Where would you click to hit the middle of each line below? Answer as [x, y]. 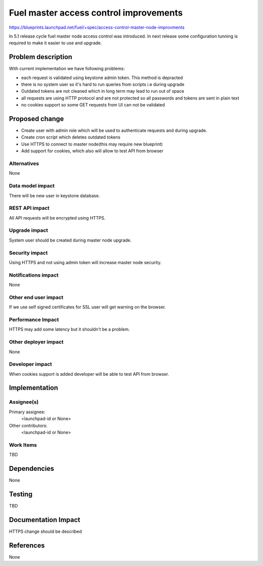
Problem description [41, 57]
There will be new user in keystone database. [54, 196]
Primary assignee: [27, 412]
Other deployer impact [36, 342]
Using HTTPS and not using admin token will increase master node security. [85, 262]
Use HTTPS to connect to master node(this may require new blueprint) [92, 144]
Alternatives [24, 163]
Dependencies [32, 468]
